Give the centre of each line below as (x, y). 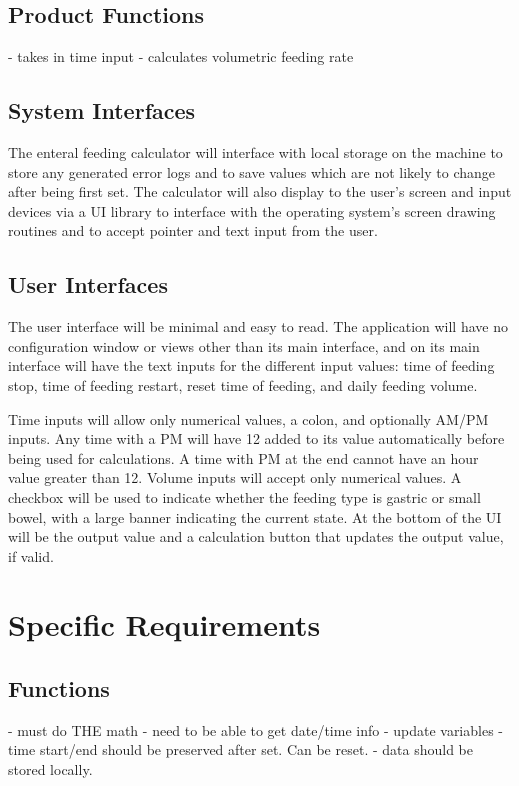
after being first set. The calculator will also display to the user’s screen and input (260, 191)
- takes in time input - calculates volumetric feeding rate (181, 56)
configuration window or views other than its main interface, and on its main (244, 345)
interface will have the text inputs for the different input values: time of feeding (251, 365)
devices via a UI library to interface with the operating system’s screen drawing (252, 210)
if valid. (31, 555)
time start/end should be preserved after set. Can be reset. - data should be (240, 749)
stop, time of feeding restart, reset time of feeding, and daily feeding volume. (243, 384)
